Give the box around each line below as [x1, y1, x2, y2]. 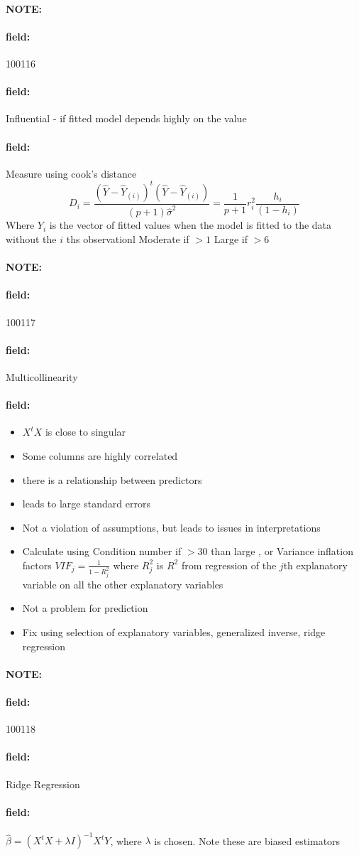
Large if [214, 232, 248, 247]
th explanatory [283, 557, 348, 572]
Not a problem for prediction [22, 601, 148, 615]
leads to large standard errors [22, 496, 150, 511]
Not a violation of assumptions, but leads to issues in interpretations [22, 520, 321, 534]
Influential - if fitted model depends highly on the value [6, 111, 247, 126]
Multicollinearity [6, 370, 78, 385]
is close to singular [45, 424, 126, 439]
